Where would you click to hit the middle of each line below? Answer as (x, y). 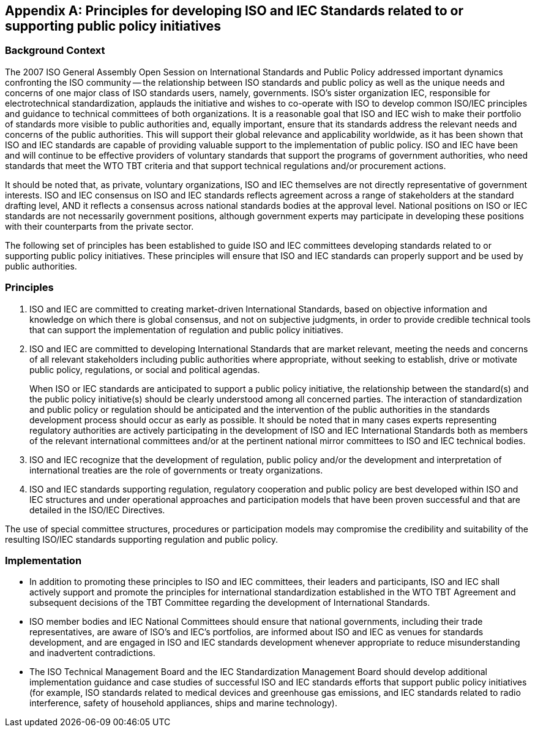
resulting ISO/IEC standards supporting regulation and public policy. (141, 539)
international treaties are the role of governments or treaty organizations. (176, 470)
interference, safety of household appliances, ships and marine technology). (183, 703)
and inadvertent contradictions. (92, 653)
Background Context (55, 51)
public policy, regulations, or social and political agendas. (145, 369)
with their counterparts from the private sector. (99, 226)
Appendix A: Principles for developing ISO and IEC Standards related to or (234, 11)
